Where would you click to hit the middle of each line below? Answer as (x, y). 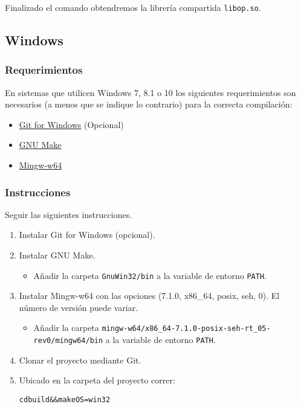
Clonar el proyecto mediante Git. (80, 360)
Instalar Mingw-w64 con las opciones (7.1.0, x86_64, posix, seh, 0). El (149, 296)
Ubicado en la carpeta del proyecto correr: (97, 380)
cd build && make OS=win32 (65, 399)
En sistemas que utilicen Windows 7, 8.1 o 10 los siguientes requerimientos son (150, 92)
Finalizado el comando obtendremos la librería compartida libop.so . (133, 7)
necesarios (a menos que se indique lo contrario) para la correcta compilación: (149, 104)
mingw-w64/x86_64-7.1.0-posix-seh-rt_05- (186, 329)
